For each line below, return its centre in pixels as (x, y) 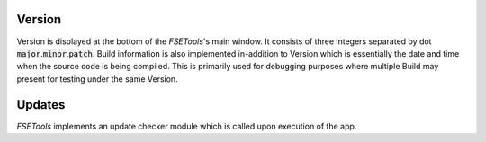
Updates (41, 105)
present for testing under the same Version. (98, 79)
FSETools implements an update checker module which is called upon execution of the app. (187, 126)
